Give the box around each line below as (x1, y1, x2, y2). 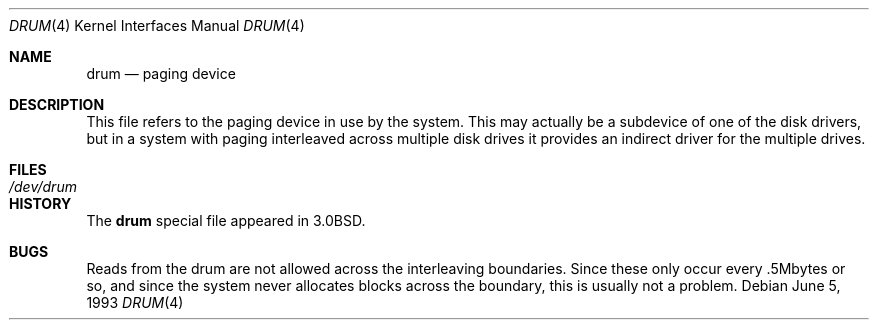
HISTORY (9, 195, 72, 212)
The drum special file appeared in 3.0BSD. (86, 212, 366, 229)
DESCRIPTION (9, 96, 105, 113)
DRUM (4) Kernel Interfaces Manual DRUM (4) (9, 17, 305, 34)
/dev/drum (9, 178, 77, 195)
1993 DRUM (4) (86, 294, 184, 311)
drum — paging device (86, 65, 236, 82)
